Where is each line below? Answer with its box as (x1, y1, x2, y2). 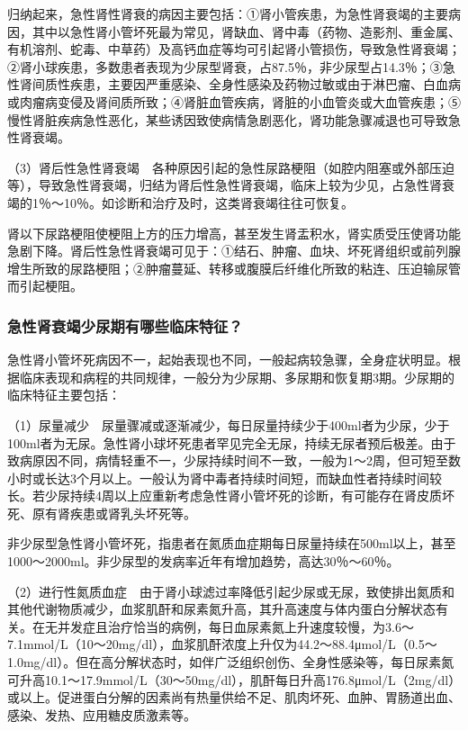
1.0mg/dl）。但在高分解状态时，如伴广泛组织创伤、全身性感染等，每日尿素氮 (7, 653, 454, 671)
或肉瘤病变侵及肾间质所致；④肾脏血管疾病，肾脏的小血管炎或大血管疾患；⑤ (7, 92, 461, 111)
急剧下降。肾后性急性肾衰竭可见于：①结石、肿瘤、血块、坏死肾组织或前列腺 (7, 241, 461, 260)
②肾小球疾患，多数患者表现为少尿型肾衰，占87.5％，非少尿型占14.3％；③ (7, 57, 443, 76)
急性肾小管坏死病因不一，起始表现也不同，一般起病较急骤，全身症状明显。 (7, 350, 448, 369)
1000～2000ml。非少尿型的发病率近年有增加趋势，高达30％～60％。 (7, 552, 400, 571)
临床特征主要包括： (7, 385, 121, 404)
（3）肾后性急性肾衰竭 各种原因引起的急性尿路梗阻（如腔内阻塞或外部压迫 (7, 158, 454, 176)
